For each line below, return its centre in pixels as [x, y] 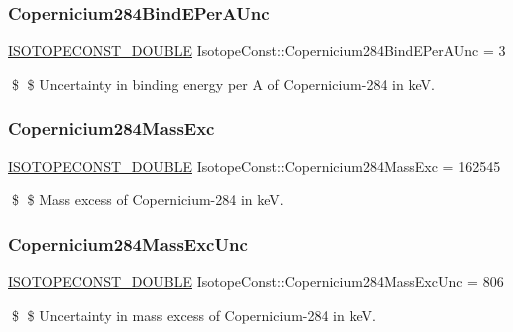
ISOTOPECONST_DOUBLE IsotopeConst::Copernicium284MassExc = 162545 [254, 165]
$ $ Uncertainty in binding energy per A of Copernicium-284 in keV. [223, 83]
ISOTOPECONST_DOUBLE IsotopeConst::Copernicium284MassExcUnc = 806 [256, 281]
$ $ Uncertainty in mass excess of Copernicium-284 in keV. [193, 314]
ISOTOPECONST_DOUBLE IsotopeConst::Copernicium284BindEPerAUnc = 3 [257, 50]
